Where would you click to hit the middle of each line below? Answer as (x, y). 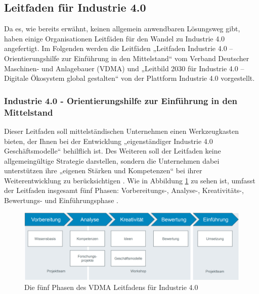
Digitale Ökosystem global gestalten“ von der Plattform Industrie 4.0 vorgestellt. (129, 78)
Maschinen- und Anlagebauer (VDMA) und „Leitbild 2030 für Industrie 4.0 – (124, 68)
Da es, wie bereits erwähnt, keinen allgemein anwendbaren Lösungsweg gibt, (122, 29)
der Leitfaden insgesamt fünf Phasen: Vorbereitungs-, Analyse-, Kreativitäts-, (124, 190)
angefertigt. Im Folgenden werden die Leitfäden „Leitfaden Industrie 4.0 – (119, 48)
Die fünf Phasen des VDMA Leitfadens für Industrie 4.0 (111, 287)
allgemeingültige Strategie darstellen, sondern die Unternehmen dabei (112, 160)
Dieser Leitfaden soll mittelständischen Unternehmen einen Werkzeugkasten (122, 131)
